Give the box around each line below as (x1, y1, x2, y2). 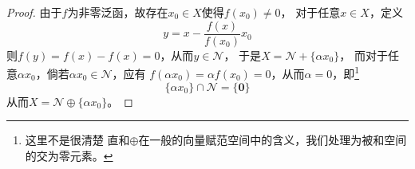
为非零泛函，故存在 (67, 4, 168, 20)
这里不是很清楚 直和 (25, 132, 130, 148)
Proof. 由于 (6, 4, 62, 20)
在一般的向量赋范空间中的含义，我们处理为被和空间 (138, 132, 407, 148)
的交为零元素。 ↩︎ (25, 147, 113, 163)
